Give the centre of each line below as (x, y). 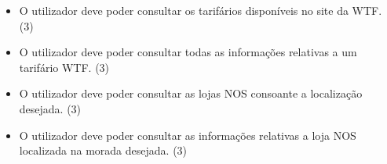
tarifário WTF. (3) (64, 67)
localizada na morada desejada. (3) (103, 150)
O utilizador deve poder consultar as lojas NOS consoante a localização (191, 93)
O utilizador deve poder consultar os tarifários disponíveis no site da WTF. (201, 10)
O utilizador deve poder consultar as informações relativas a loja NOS (188, 135)
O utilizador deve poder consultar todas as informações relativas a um (188, 52)
